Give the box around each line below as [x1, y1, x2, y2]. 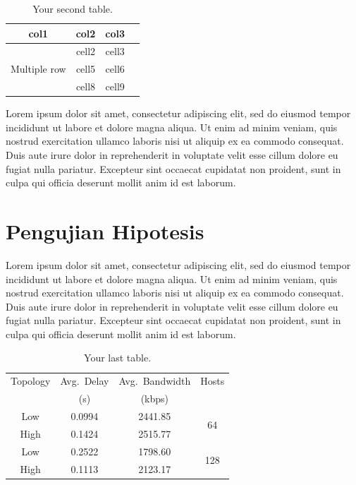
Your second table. [32, 1, 113, 16]
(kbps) [140, 391, 168, 406]
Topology [11, 373, 51, 388]
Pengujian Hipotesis [6, 216, 204, 245]
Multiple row [11, 61, 66, 76]
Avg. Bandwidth [118, 373, 191, 388]
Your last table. [84, 350, 152, 365]
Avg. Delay [60, 373, 109, 388]
